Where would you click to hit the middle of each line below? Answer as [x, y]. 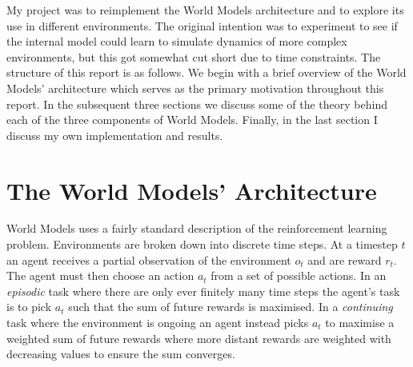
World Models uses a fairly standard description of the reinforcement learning [197, 228]
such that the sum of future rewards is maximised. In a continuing [231, 307]
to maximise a [360, 323]
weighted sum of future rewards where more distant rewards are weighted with [199, 338]
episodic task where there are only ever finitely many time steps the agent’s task [203, 291]
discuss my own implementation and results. [115, 135]
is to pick [29, 307]
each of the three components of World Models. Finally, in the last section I [192, 120]
